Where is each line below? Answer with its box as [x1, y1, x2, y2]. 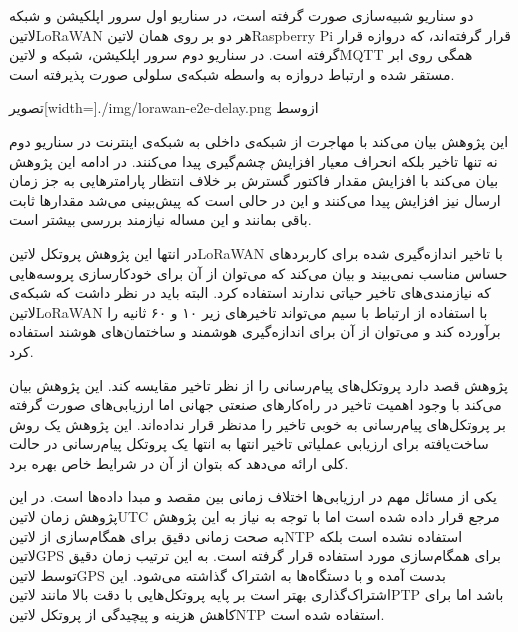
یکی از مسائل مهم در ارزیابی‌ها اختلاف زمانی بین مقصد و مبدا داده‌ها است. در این [9, 486, 498, 507]
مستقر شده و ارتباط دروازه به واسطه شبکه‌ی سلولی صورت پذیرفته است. [9, 63, 455, 84]
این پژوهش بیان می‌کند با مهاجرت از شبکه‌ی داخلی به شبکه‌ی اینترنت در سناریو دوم [9, 130, 509, 151]
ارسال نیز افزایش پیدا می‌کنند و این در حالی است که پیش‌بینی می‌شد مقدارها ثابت [9, 189, 501, 210]
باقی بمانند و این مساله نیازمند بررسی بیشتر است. [9, 209, 312, 230]
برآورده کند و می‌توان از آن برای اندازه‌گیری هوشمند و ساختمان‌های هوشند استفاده [9, 321, 501, 342]
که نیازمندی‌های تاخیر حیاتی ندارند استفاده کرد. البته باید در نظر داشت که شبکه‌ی [9, 282, 491, 303]
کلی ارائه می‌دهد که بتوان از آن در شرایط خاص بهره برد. [9, 452, 349, 473]
